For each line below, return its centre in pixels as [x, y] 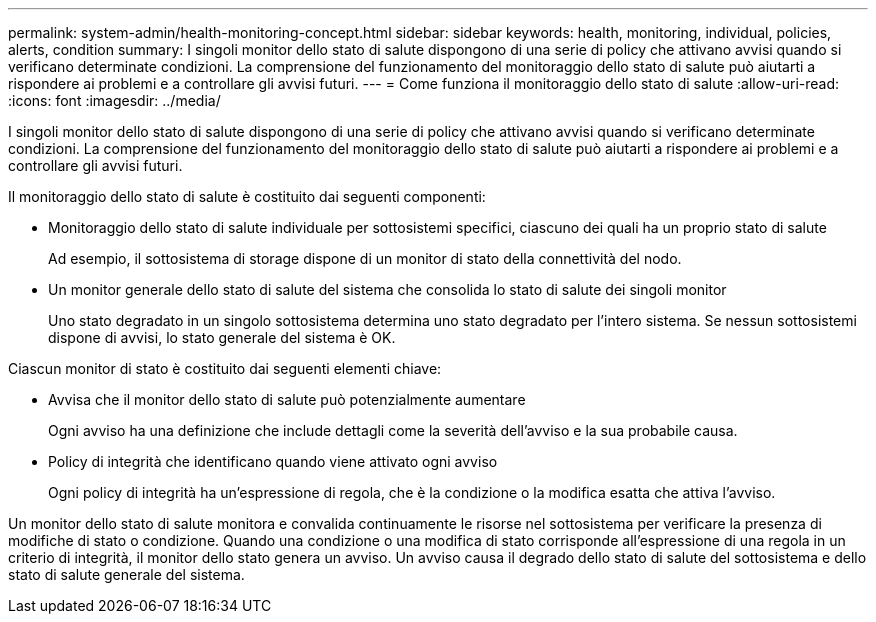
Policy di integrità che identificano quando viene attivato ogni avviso [273, 461]
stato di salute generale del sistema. [126, 574]
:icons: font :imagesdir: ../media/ [114, 100]
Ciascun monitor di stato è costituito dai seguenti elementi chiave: [225, 368]
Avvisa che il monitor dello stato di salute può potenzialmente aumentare [287, 399]
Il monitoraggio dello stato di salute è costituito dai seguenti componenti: [247, 196]
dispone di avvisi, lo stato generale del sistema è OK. [222, 337]
